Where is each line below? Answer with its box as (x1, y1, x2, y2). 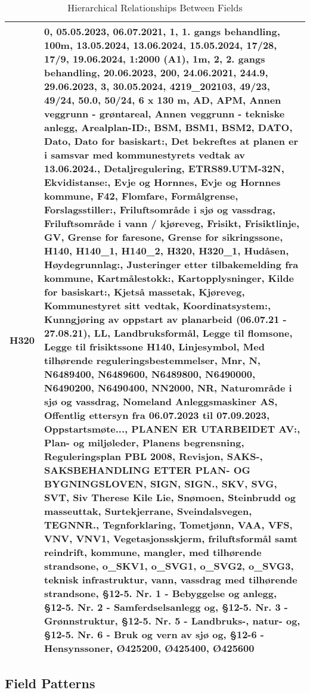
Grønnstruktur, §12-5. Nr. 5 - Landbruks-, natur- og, (44, 614, 300, 627)
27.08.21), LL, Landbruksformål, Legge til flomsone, (44, 326, 293, 340)
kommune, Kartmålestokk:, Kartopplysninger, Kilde (44, 271, 294, 285)
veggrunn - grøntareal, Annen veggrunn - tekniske (44, 107, 285, 120)
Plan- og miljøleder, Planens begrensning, (44, 436, 244, 449)
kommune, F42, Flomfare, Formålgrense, (44, 189, 238, 203)
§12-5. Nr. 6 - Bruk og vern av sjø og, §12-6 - (44, 627, 264, 641)
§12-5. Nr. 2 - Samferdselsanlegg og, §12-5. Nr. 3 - (44, 600, 288, 614)
